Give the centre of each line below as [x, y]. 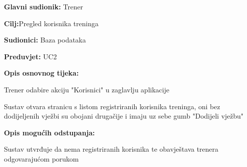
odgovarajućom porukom [41, 158]
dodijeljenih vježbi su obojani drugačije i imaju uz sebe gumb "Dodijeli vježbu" [124, 116]
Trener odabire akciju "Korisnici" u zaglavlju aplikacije [87, 89]
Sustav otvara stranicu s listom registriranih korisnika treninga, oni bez [112, 106]
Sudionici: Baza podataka [45, 40]
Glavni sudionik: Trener [44, 6]
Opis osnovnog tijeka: [41, 73]
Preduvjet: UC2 [30, 56]
